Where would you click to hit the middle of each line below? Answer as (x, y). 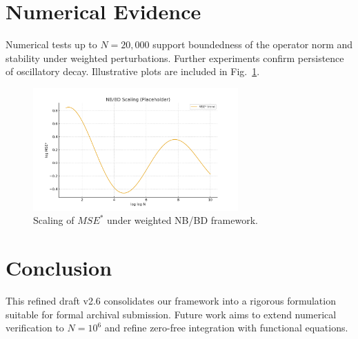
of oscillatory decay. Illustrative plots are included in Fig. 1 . (133, 71)
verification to (35, 328)
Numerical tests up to (51, 44)
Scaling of (54, 220)
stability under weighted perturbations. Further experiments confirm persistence (175, 58)
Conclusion (59, 268)
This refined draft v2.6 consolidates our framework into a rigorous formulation (171, 301)
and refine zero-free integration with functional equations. (226, 328)
